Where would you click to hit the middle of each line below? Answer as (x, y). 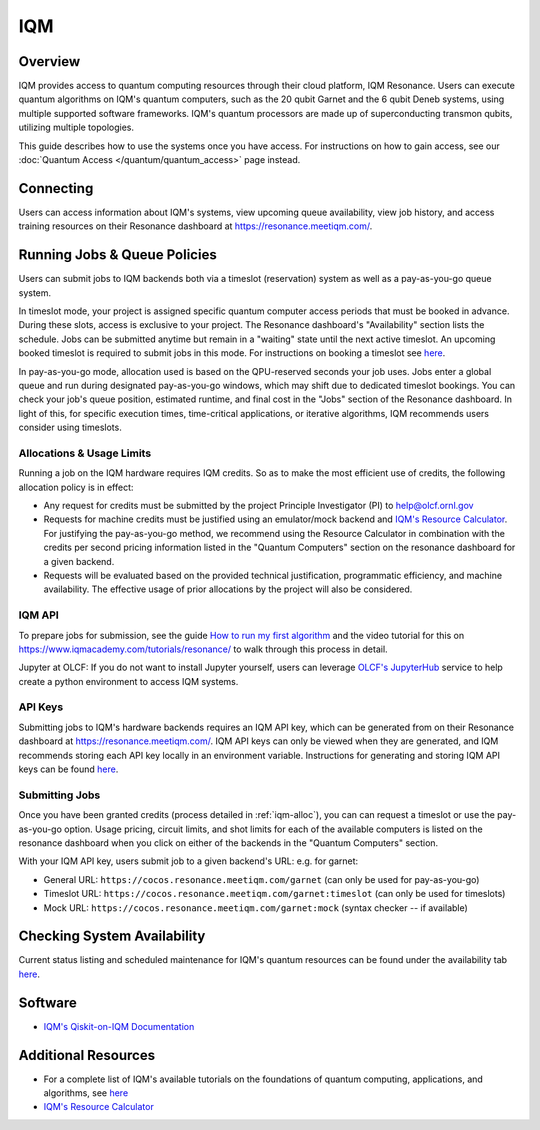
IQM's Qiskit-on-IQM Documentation (119, 1026)
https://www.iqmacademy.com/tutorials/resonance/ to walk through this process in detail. (203, 649)
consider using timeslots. (70, 427)
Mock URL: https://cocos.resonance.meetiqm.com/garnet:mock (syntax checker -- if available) (256, 907)
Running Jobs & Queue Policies (117, 255)
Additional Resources (86, 1055)
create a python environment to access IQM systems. (128, 681)
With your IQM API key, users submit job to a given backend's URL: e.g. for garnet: (188, 861)
